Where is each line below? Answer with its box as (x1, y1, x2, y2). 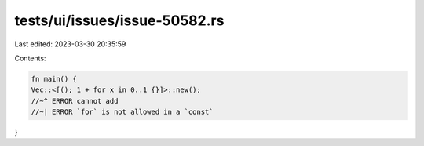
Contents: (14, 53, 46, 63)
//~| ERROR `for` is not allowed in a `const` (31, 108, 214, 117)
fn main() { (31, 75, 78, 83)
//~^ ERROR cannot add (31, 97, 119, 105)
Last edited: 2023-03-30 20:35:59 (14, 39, 126, 49)
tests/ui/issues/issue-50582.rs (14, 12, 225, 29)
